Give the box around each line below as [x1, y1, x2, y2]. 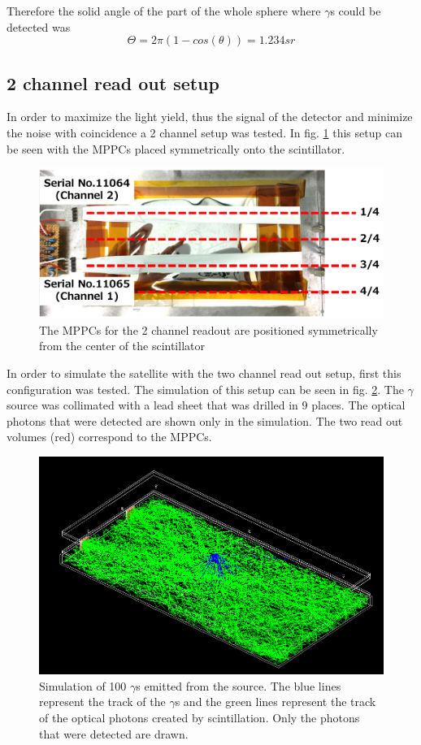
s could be [330, 2, 381, 19]
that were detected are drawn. [39, 725, 189, 742]
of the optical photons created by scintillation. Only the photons [39, 708, 360, 726]
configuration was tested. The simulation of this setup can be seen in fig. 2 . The [7, 380, 404, 397]
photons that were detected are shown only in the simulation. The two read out [7, 412, 403, 429]
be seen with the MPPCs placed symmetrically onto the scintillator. [7, 140, 345, 157]
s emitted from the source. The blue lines [136, 677, 341, 694]
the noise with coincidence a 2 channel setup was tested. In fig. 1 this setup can [7, 123, 402, 141]
